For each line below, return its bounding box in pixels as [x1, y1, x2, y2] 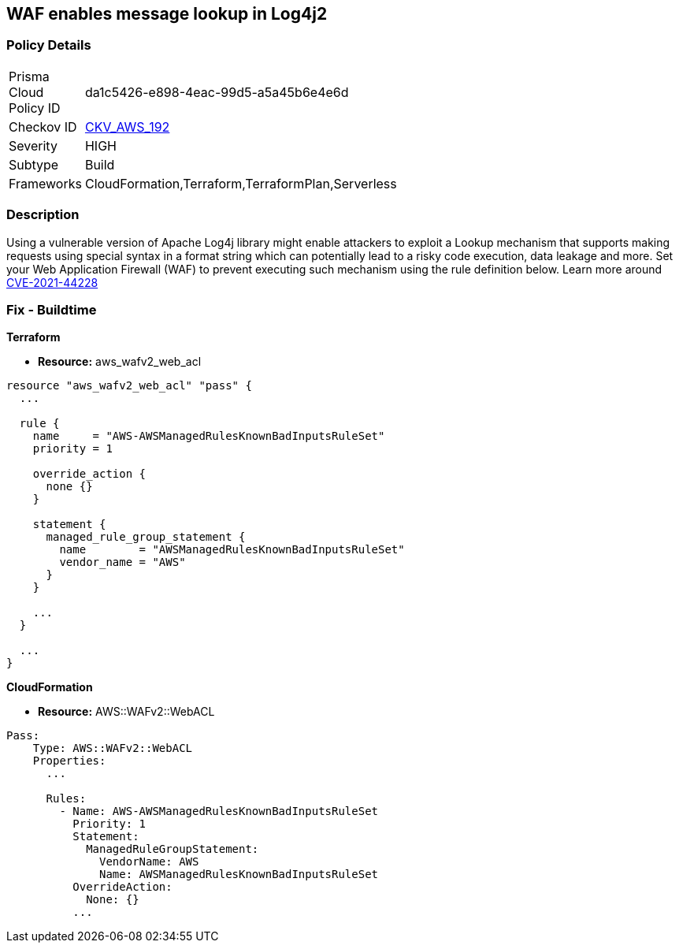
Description [6, 207, 80, 223]
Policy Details [6, 37, 91, 54]
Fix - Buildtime [6, 301, 97, 318]
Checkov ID [9, 118, 77, 135]
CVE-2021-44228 [6, 275, 98, 289]
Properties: [32, 754, 106, 768]
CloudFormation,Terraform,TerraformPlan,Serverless [84, 175, 397, 192]
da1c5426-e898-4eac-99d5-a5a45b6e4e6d [84, 84, 349, 100]
